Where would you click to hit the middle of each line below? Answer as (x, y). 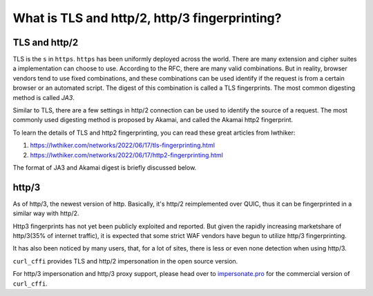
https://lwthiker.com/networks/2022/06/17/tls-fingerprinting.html (123, 146)
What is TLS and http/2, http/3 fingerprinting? (147, 18)
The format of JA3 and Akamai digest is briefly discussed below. (105, 167)
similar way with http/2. (46, 213)
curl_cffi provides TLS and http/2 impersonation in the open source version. (125, 261)
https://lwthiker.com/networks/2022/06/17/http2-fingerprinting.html (127, 155)
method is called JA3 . (44, 97)
